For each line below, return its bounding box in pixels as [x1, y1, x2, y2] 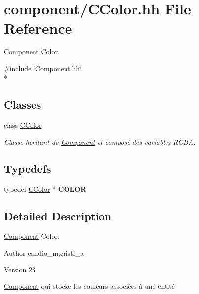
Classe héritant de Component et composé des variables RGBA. [4, 136, 196, 147]
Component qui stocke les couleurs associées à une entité [4, 281, 175, 291]
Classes [4, 97, 41, 112]
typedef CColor [4, 184, 50, 194]
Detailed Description [4, 208, 112, 223]
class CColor [4, 120, 42, 130]
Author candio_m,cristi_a [4, 248, 84, 258]
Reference [4, 18, 72, 38]
